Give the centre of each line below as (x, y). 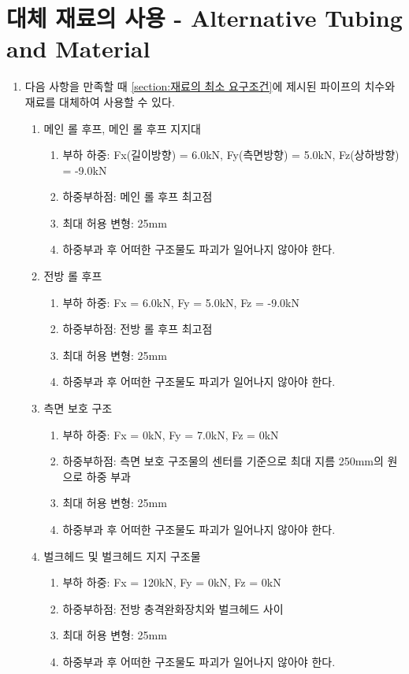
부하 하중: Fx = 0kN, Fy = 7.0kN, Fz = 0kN (171, 434)
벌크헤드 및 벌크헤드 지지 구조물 (122, 555)
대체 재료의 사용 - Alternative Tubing (204, 18)
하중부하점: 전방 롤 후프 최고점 (138, 329)
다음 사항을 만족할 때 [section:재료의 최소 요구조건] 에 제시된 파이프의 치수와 (210, 86)
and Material (78, 48)
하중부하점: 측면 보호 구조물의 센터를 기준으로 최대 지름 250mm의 (223, 461)
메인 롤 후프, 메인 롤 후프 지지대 (122, 128)
